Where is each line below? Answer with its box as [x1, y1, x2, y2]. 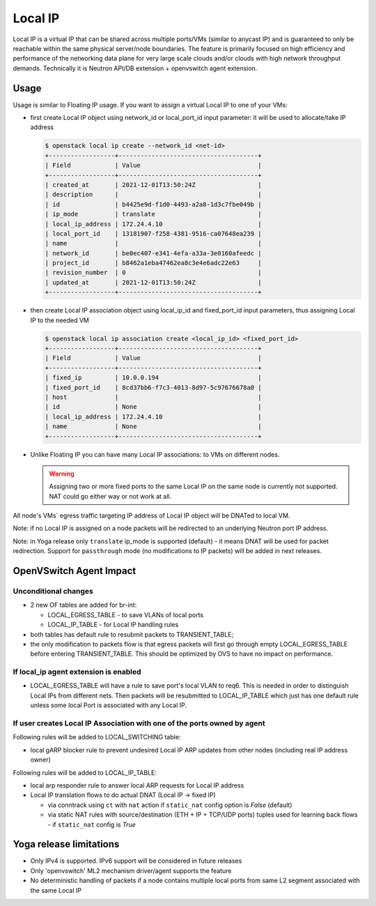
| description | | [45, 190, 262, 199]
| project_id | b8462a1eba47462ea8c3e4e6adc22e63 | [45, 259, 262, 267]
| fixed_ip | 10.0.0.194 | [45, 374, 262, 382]
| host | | [45, 393, 262, 401]
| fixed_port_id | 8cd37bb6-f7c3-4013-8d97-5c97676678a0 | [45, 384, 262, 391]
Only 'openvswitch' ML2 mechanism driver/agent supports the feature [30, 866, 233, 875]
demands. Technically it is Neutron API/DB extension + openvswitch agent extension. [13, 63, 258, 73]
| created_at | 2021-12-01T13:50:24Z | [45, 181, 262, 188]
